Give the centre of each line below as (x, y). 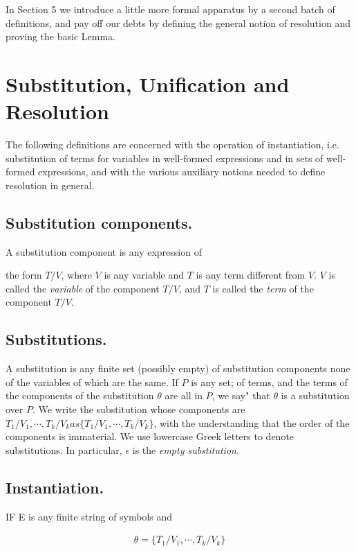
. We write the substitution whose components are (139, 409)
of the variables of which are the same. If (92, 382)
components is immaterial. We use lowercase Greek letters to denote (150, 436)
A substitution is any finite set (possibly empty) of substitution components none (178, 368)
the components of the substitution (80, 395)
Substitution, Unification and (148, 84)
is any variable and (144, 275)
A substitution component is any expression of (104, 251)
